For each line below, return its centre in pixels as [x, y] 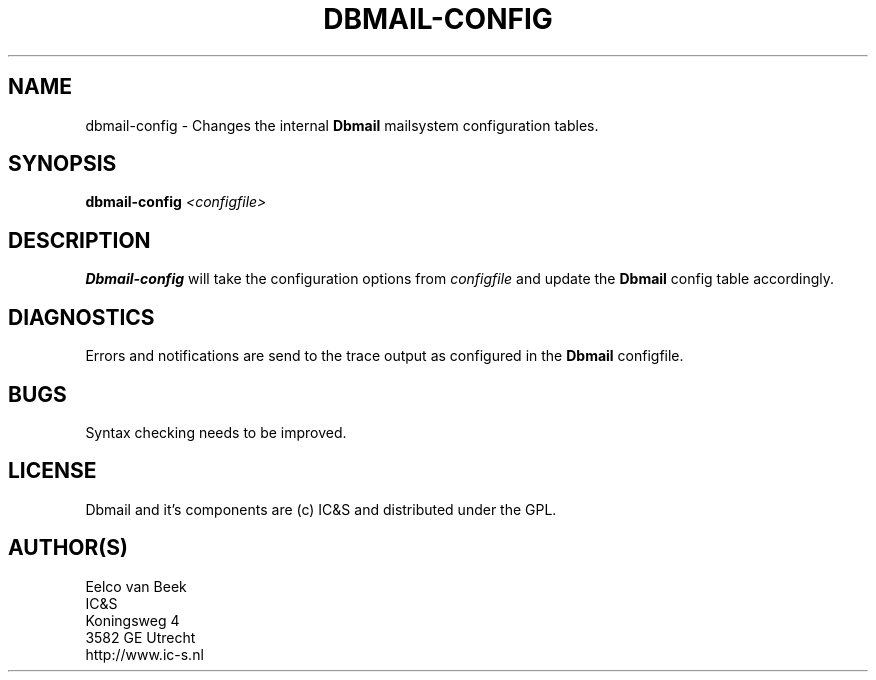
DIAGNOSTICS [81, 317]
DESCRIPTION [79, 240]
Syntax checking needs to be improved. [216, 432]
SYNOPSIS [62, 164]
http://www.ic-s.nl [144, 654]
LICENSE [52, 471]
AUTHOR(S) [68, 548]
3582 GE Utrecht [140, 637]
